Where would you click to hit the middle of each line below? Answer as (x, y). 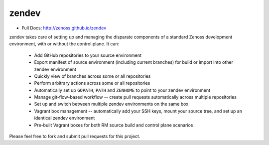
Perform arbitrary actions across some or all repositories (92, 83)
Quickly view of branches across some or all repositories (92, 76)
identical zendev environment (65, 118)
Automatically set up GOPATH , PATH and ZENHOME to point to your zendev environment (122, 90)
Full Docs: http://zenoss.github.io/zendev (64, 28)
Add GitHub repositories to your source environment (88, 55)
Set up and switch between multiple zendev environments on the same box (111, 104)
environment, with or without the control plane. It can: (64, 44)
